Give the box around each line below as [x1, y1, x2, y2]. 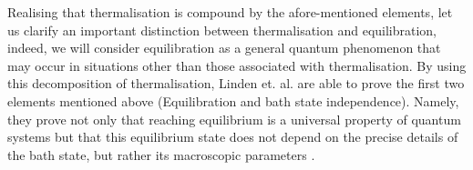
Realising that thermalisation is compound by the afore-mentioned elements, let [7, 3, 453, 21]
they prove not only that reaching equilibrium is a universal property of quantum [7, 109, 461, 128]
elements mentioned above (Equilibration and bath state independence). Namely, [7, 91, 459, 110]
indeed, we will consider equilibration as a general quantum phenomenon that [7, 38, 441, 57]
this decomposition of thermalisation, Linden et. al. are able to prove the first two [7, 74, 465, 93]
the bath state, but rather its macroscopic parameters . [7, 145, 315, 164]
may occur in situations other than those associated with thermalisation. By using [7, 55, 467, 75]
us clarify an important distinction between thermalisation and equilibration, [7, 20, 437, 39]
